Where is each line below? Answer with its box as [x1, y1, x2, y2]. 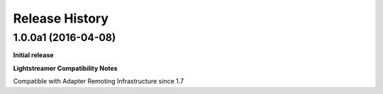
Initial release [13, 51, 54, 59]
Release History [13, 11, 109, 26]
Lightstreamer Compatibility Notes [13, 64, 118, 72]
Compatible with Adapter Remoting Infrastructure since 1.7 [13, 77, 184, 86]
